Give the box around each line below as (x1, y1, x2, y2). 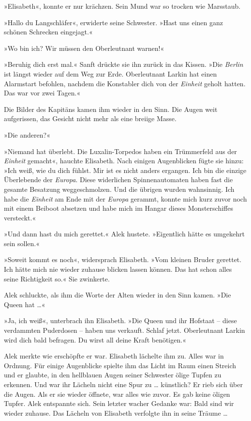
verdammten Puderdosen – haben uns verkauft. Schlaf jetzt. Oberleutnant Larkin (4, 325, 245, 335)
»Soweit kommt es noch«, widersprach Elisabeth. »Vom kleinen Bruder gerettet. (4, 254, 242, 265)
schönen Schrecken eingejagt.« (4, 27, 93, 37)
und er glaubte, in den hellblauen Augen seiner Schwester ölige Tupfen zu (4, 370, 221, 380)
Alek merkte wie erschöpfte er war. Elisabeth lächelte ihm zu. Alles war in (4, 351, 224, 361)
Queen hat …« (4, 299, 45, 309)
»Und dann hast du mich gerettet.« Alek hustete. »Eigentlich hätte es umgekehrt (4, 229, 245, 239)
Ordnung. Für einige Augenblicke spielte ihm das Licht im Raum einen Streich (4, 360, 236, 370)
